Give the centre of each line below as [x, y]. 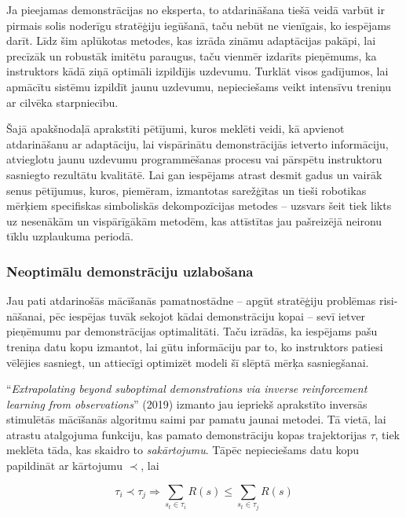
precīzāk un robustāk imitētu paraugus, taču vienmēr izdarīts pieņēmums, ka [192, 55]
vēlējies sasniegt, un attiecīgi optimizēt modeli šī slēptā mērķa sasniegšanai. [188, 362]
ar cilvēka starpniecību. [62, 102]
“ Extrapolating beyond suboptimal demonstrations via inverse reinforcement [187, 389]
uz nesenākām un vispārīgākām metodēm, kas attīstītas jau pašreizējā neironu [194, 220]
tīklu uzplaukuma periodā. [70, 236]
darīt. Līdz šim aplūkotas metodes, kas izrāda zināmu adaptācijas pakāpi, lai [191, 40]
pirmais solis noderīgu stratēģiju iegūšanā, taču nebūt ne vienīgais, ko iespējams [199, 25]
